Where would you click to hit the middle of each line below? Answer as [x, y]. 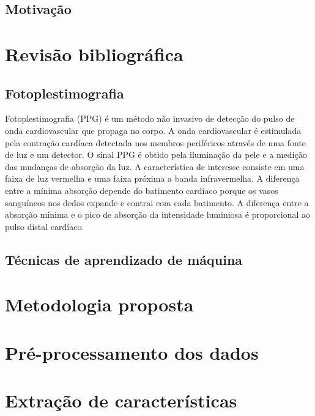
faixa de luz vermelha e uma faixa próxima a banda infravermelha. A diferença [152, 178]
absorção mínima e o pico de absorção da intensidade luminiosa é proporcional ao [158, 214]
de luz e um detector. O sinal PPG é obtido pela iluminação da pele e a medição [156, 154]
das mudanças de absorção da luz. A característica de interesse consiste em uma [155, 166]
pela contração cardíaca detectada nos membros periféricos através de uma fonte [156, 142]
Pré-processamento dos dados [132, 352]
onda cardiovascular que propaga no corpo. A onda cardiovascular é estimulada [153, 130]
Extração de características [121, 400]
